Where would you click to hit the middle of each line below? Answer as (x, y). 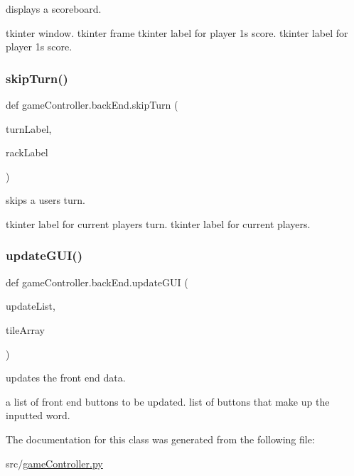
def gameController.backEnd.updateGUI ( (97, 282)
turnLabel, (29, 128)
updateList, (31, 306)
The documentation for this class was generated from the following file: (160, 439)
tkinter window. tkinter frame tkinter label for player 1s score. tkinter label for (177, 32)
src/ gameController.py (54, 463)
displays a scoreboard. (54, 9)
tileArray (25, 329)
